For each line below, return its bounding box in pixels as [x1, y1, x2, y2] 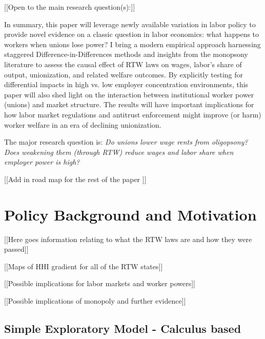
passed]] [4, 244, 29, 254]
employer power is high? [4, 156, 80, 167]
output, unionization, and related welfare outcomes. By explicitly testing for [4, 69, 243, 79]
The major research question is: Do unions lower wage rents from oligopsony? [4, 136, 248, 147]
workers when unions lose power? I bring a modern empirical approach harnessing [4, 38, 261, 49]
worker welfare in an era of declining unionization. [4, 119, 161, 130]
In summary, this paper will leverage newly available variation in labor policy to [4, 18, 256, 29]
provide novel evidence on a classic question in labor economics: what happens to [4, 29, 259, 39]
